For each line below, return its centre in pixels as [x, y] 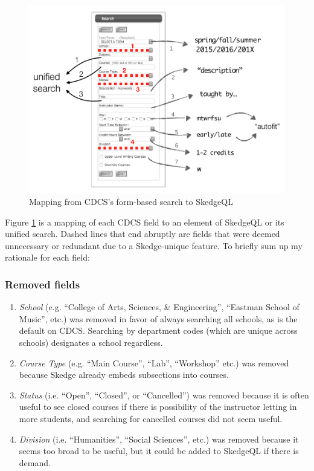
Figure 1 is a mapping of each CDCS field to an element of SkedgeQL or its [145, 222]
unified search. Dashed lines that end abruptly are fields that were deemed [143, 234]
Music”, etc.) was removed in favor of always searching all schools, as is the [158, 318]
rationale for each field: [47, 257]
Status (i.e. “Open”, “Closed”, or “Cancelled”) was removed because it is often [164, 395]
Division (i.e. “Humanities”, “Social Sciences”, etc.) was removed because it [159, 439]
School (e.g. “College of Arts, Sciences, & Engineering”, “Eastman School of [159, 307]
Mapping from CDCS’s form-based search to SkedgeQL [131, 202]
